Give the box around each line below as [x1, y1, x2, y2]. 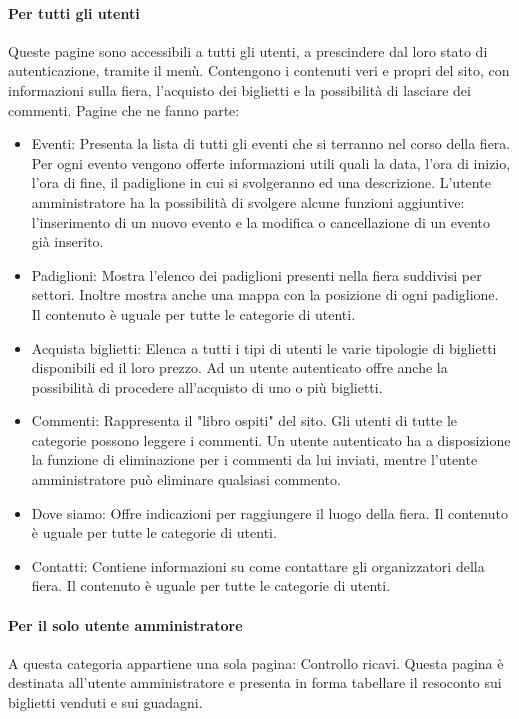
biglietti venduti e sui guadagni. [8, 692, 203, 713]
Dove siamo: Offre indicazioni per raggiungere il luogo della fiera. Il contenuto [31, 502, 508, 523]
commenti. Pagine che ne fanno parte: [8, 99, 240, 120]
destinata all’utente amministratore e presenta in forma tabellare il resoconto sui [8, 672, 502, 693]
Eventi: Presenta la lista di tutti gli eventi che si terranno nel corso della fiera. [31, 133, 511, 154]
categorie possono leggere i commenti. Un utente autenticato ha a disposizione [31, 429, 511, 450]
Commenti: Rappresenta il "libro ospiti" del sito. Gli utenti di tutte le [31, 410, 458, 431]
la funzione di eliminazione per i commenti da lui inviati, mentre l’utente [31, 449, 478, 470]
